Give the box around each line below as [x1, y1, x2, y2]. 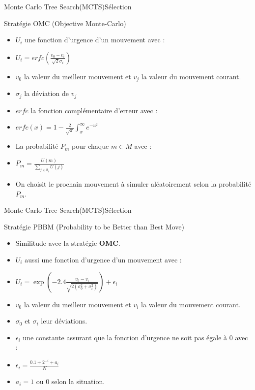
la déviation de [24, 88, 69, 98]
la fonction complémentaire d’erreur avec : [30, 105, 158, 115]
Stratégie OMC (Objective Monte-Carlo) [4, 18, 126, 28]
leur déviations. [41, 316, 87, 326]
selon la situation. [51, 376, 105, 387]
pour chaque [72, 141, 109, 151]
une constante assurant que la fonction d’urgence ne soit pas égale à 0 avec [23, 332, 248, 342]
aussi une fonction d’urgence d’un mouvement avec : [25, 254, 182, 264]
